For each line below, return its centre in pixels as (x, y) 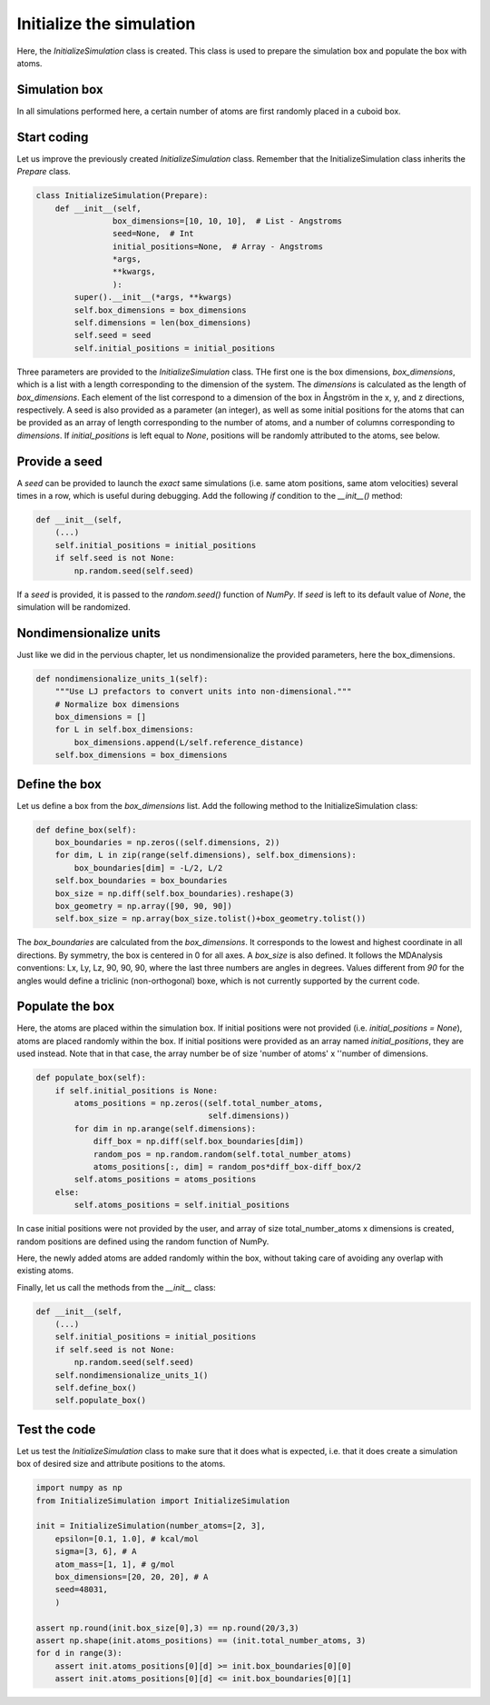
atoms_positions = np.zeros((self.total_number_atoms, (199, 1103)
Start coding (53, 137)
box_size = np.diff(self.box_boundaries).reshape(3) (175, 893)
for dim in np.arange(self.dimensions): (165, 1128)
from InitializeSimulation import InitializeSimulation (163, 1501)
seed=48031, (82, 1590)
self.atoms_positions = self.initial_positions (182, 1205)
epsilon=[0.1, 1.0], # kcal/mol (127, 1539)
